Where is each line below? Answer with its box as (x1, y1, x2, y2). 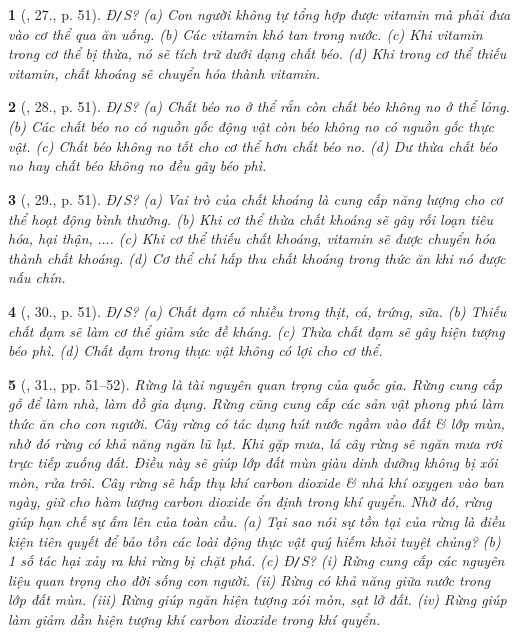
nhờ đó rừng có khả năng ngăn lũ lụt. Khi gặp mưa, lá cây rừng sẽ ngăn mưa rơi (8, 432, 502, 453)
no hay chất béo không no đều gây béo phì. (8, 155, 267, 176)
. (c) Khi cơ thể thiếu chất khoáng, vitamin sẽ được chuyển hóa (109, 228, 496, 249)
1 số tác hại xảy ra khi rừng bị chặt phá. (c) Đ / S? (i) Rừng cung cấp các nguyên (8, 550, 505, 571)
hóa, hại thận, (8, 228, 93, 249)
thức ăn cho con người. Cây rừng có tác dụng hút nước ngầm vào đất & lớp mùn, (8, 412, 505, 433)
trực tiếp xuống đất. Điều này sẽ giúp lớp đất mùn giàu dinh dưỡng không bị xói (8, 452, 498, 473)
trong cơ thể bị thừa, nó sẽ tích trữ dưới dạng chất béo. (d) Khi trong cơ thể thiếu (8, 43, 507, 64)
